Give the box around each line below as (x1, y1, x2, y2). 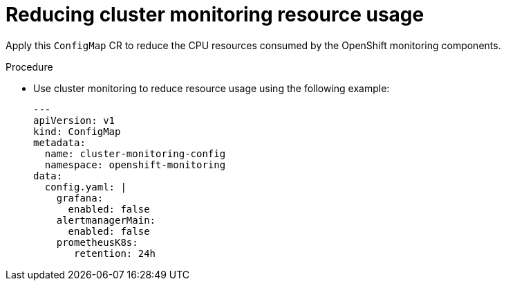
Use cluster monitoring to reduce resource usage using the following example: (33, 82, 390, 94)
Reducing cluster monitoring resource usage (6, 3, 424, 26)
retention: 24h (74, 247, 156, 259)
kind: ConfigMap (33, 125, 121, 137)
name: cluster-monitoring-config (44, 148, 226, 159)
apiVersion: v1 (33, 114, 115, 126)
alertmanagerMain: (56, 214, 156, 226)
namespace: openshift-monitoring (44, 159, 226, 170)
